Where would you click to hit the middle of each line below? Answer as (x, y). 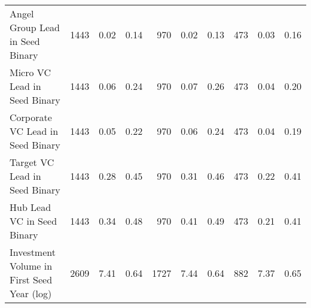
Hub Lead (31, 207)
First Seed (31, 280)
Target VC (32, 162)
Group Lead (35, 27)
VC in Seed (33, 221)
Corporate (31, 117)
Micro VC (30, 72)
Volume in (31, 266)
